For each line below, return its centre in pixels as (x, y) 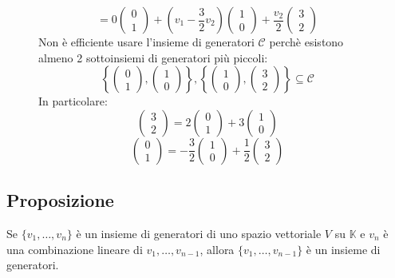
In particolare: (73, 101)
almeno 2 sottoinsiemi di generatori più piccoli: (153, 57)
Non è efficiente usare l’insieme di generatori (146, 42)
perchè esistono (306, 42)
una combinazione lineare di (75, 249)
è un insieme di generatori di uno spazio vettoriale (199, 233)
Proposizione (60, 200)
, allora (217, 249)
